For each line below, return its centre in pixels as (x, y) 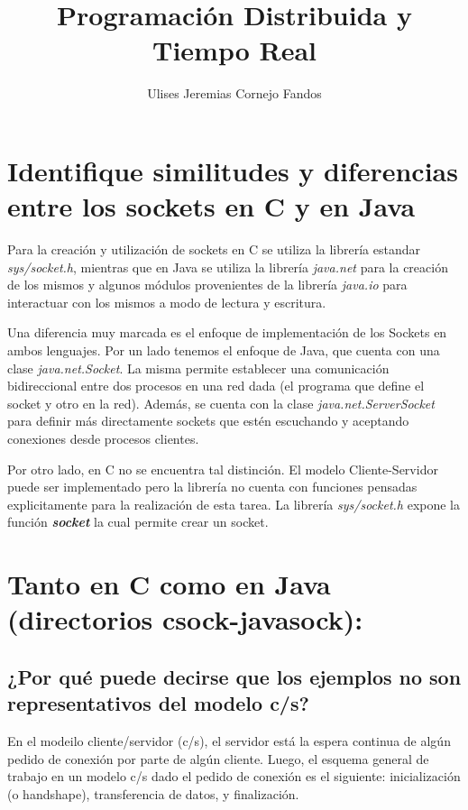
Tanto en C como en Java (169, 584)
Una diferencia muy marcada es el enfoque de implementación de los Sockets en (227, 332)
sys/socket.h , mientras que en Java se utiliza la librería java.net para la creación (228, 267)
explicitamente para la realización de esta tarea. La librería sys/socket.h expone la (234, 504)
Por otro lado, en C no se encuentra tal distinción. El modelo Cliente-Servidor (223, 469)
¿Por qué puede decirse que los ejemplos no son (234, 676)
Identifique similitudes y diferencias (233, 170)
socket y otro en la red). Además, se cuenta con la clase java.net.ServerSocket (221, 403)
